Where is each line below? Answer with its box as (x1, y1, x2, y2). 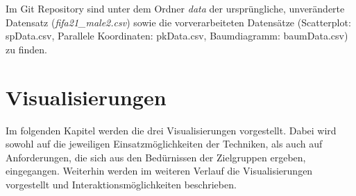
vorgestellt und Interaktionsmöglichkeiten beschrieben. (6, 177, 237, 191)
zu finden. (6, 42, 47, 56)
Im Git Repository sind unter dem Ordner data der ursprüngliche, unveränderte (6, 1, 345, 15)
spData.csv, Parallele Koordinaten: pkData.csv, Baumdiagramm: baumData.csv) (6, 28, 348, 43)
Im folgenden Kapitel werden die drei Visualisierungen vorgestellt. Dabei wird (6, 123, 337, 137)
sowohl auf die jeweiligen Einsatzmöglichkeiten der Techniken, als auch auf (6, 136, 323, 151)
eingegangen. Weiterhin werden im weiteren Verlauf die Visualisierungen (6, 163, 313, 178)
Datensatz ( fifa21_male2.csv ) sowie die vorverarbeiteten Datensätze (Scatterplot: (6, 15, 351, 29)
